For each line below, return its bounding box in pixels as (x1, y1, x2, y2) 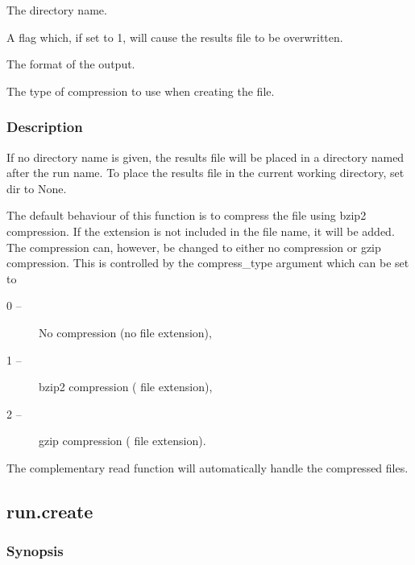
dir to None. (6, 179, 67, 196)
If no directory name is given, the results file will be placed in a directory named (6, 148, 405, 165)
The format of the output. (6, 56, 135, 72)
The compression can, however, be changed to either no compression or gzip (6, 238, 381, 255)
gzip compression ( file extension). (39, 432, 206, 449)
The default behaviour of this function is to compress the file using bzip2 (6, 207, 367, 224)
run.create (6, 498, 93, 523)
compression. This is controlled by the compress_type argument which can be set (6, 254, 409, 271)
